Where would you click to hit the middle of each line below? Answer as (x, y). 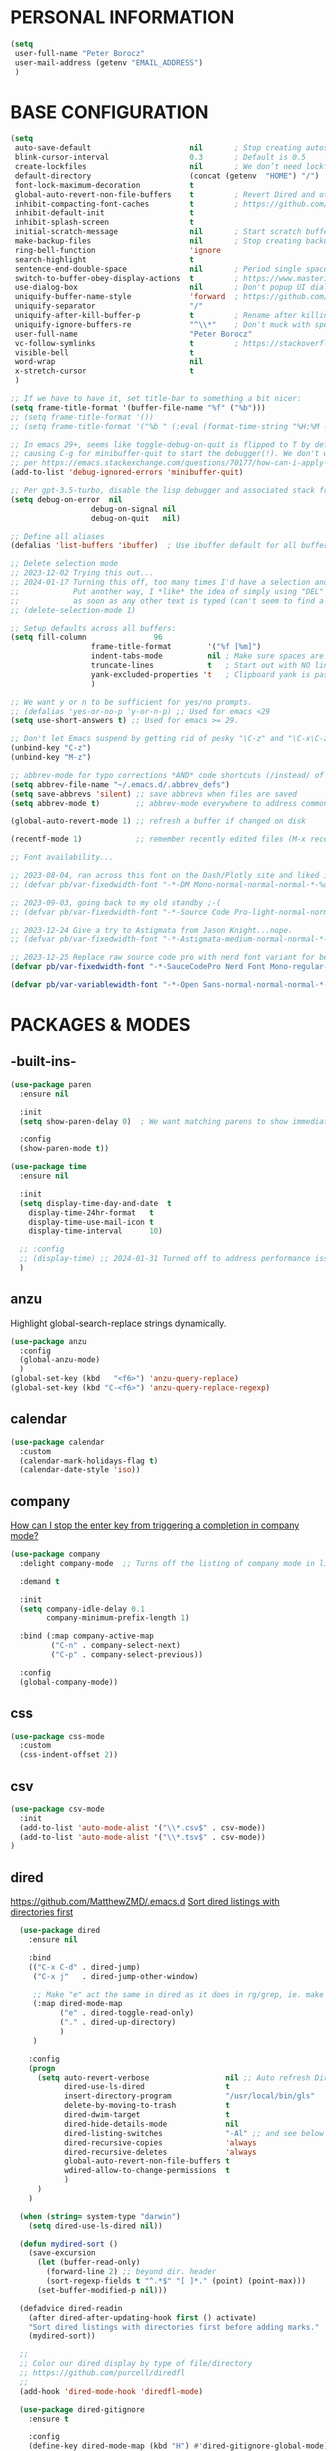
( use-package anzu (48, 1341)
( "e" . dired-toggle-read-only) (127, 2013)
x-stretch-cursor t (104, 371)
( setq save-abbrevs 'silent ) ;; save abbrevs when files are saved (154, 794)
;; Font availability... (62, 857)
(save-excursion (62, 2253)
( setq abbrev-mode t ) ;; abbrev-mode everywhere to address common (169, 803)
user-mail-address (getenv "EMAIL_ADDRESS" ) (108, 62)
